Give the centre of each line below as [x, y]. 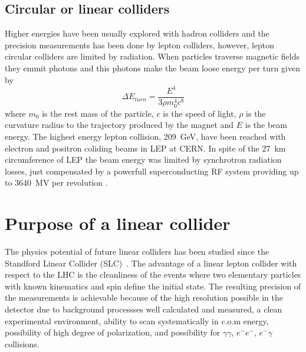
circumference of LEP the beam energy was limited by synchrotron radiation [143, 159]
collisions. [22, 343]
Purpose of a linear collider [118, 223]
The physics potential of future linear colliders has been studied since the [137, 251]
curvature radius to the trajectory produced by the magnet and [119, 125]
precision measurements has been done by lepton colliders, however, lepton [140, 45]
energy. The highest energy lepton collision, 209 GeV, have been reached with [145, 136]
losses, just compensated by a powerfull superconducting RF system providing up [152, 171]
